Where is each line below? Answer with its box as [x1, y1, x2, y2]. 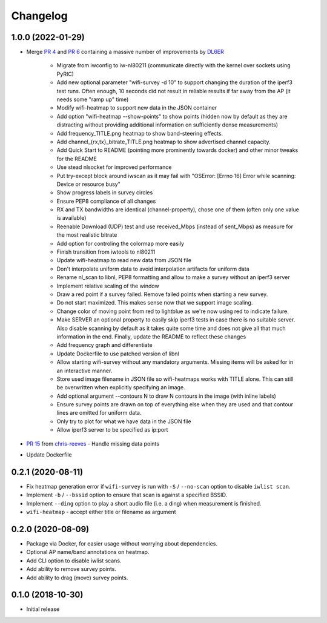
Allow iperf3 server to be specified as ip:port [56, 426, 168, 433]
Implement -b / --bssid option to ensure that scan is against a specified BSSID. [26, 491, 228, 499]
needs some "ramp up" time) [56, 96, 129, 103]
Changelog [11, 9, 68, 22]
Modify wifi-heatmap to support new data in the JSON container [56, 104, 217, 111]
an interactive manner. [56, 367, 113, 374]
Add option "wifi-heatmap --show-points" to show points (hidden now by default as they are [56, 113, 288, 120]
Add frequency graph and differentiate [56, 341, 153, 349]
